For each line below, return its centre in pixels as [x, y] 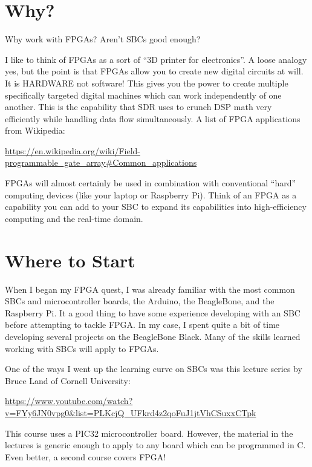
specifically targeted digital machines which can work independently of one [143, 95]
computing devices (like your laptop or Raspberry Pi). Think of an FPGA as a [151, 194]
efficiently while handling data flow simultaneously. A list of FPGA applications [153, 118]
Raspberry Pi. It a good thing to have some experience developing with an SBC [153, 312]
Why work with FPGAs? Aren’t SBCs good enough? [103, 39]
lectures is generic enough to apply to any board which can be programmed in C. [155, 445]
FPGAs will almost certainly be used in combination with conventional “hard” [151, 183]
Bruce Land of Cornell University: [68, 380]
